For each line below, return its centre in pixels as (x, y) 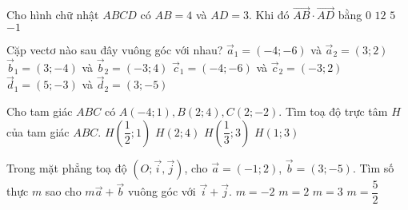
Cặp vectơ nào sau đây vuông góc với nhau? (115, 49)
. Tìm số (373, 167)
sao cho (63, 191)
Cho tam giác (40, 111)
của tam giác (38, 131)
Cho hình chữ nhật (53, 15)
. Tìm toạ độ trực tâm (333, 111)
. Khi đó (269, 15)
